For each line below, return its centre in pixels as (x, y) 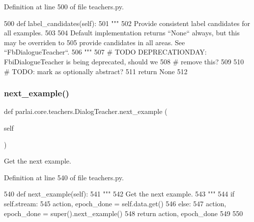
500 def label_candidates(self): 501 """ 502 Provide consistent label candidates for (127, 23)
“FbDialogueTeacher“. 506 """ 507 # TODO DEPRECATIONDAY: (105, 52)
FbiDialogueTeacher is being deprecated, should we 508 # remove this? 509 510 (124, 61)
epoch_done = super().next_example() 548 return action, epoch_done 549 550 (124, 213)
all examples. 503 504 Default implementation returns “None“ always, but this (122, 33)
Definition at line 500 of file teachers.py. (64, 6)
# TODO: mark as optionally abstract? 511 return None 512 (96, 71)
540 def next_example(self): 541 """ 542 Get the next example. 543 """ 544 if (119, 194)
